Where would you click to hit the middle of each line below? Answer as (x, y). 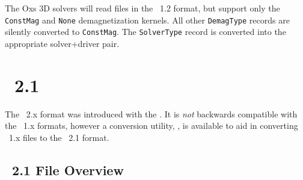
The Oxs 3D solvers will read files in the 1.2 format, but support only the (142, 8)
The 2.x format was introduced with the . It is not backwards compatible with (151, 113)
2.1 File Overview (68, 169)
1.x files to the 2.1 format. (59, 137)
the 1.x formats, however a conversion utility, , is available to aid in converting (151, 126)
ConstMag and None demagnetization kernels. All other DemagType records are (147, 20)
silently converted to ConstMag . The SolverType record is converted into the (145, 32)
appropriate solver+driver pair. (62, 43)
